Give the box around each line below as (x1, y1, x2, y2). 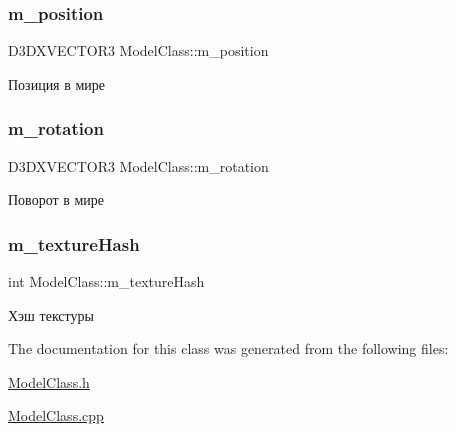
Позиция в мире (8, 73, 106, 94)
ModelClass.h (8, 371, 90, 392)
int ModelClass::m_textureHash (8, 271, 205, 292)
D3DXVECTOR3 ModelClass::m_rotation (8, 155, 269, 176)
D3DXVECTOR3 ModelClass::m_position (8, 40, 269, 61)
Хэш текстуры (8, 304, 94, 325)
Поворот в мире (8, 189, 105, 210)
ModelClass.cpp (8, 405, 104, 426)
